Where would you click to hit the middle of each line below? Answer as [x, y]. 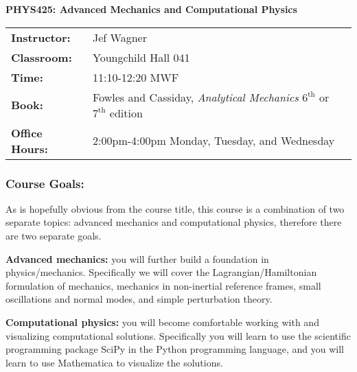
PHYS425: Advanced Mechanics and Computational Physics [151, 9]
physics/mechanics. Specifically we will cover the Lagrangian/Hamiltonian [161, 272]
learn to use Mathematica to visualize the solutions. [114, 362]
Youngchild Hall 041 [141, 57]
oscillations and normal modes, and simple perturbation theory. [139, 299]
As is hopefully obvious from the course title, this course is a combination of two [175, 208]
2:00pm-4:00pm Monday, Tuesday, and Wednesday [214, 141]
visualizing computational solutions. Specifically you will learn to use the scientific [178, 335]
